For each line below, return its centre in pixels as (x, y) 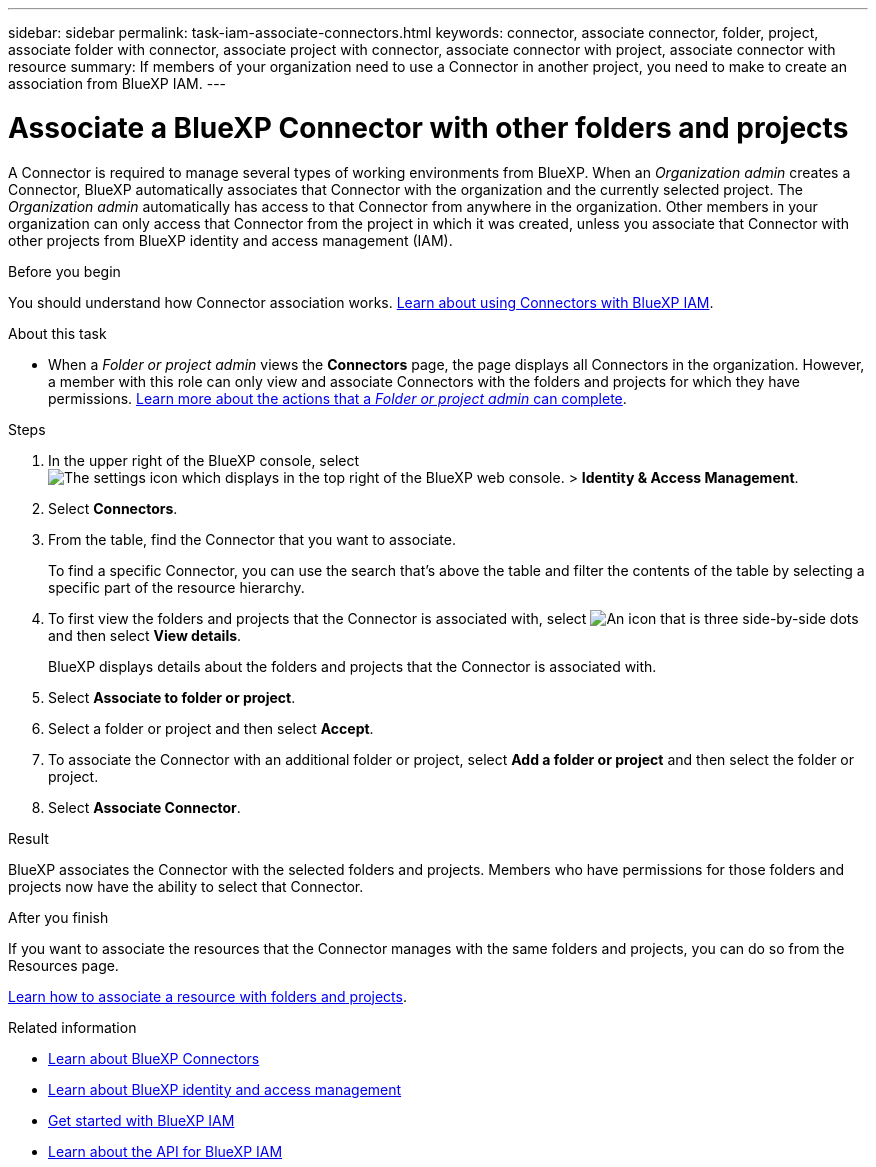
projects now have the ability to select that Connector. (186, 886)
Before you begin (64, 271)
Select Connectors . (113, 508)
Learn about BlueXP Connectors (154, 1058)
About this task (57, 333)
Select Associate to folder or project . (172, 697)
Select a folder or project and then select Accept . (211, 728)
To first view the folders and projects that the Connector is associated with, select (317, 618)
